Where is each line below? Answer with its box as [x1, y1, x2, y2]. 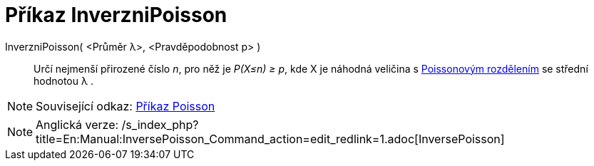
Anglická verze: [36, 117, 119, 132]
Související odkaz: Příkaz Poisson [36, 98, 215, 113]
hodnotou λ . [34, 74, 93, 87]
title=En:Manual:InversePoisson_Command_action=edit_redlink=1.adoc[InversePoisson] [36, 131, 505, 146]
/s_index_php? [121, 117, 199, 132]
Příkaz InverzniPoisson [5, 3, 227, 27]
